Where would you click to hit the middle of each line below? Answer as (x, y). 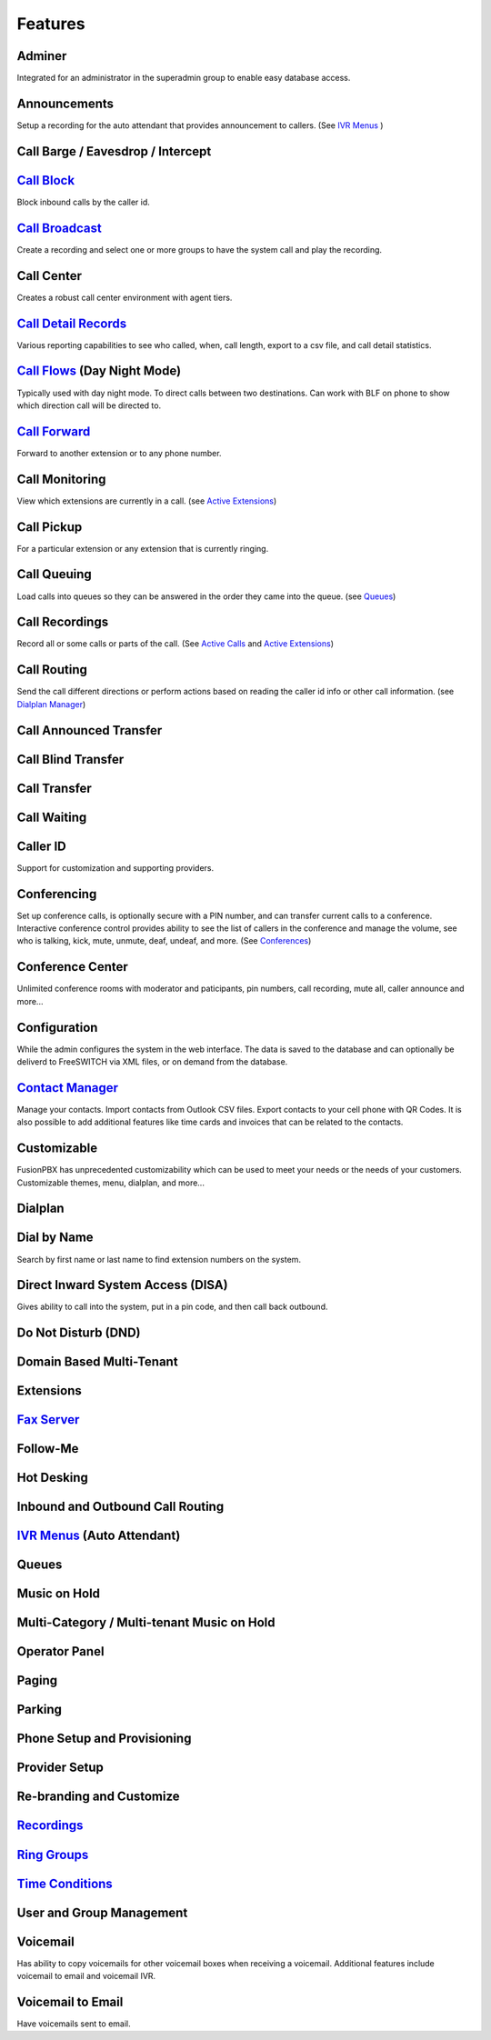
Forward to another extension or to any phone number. (119, 453)
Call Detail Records (72, 323)
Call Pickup (50, 527)
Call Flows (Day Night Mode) (99, 371)
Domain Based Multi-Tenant (97, 1362)
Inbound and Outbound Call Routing (120, 1507)
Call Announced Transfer (90, 730)
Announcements (65, 103)
